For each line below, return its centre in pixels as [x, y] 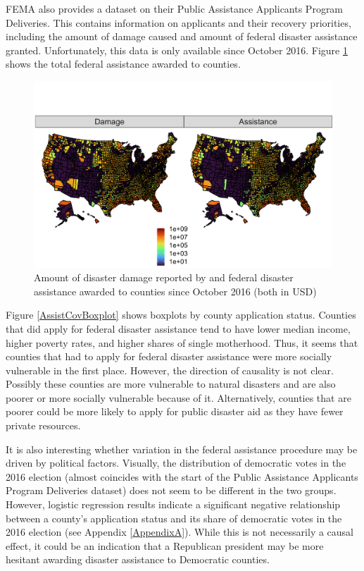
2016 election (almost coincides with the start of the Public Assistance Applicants [182, 476]
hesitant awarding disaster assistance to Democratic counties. [138, 559]
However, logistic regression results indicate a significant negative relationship [173, 504]
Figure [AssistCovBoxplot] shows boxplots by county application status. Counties [181, 315]
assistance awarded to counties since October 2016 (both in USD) [175, 291]
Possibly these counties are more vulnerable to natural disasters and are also [171, 384]
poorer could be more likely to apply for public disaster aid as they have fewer [175, 411]
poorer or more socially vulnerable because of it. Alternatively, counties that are [178, 397]
